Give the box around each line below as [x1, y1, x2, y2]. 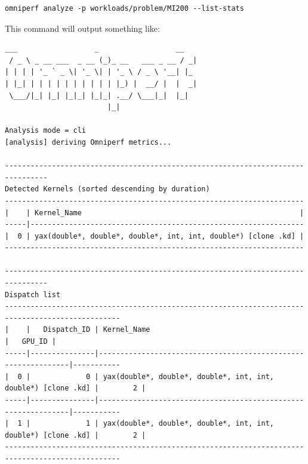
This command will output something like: [5, 22, 160, 34]
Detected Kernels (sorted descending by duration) [5, 185, 210, 194]
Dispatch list [5, 290, 61, 299]
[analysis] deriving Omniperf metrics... [5, 138, 172, 146]
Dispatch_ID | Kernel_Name [43, 325, 150, 334]
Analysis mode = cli [5, 126, 87, 135]
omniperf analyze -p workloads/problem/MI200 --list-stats [5, 4, 244, 13]
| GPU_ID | [5, 337, 56, 346]
